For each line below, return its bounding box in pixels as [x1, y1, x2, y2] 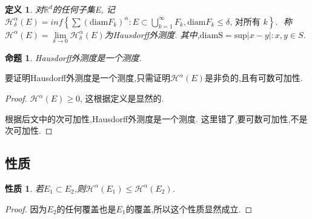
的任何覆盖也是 [56, 202, 116, 215]
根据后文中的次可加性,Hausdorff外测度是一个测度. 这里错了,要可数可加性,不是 [5, 112, 308, 125]
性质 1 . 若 [5, 181, 44, 194]
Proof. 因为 [5, 202, 47, 215]
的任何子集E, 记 [52, 3, 115, 15]
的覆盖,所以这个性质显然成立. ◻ [125, 202, 253, 215]
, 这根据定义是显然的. [80, 92, 164, 104]
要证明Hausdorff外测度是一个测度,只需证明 [5, 71, 171, 84]
